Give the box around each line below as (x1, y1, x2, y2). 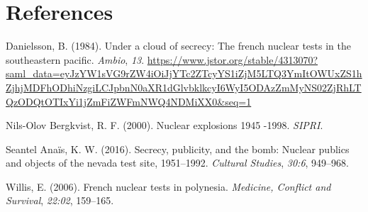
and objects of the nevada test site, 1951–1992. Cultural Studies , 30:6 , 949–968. (6, 155, 349, 170)
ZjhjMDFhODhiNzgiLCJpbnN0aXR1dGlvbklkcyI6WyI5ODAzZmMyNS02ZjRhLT (6, 79, 362, 94)
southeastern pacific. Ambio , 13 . (6, 52, 145, 67)
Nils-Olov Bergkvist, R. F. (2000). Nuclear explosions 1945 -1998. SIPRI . (6, 118, 323, 133)
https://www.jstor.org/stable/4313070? (147, 52, 318, 67)
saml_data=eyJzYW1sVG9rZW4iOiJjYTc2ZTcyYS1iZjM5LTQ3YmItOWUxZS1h (6, 66, 362, 81)
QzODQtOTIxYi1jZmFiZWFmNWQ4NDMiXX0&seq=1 (6, 94, 252, 108)
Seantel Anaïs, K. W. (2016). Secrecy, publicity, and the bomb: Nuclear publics (6, 141, 350, 156)
